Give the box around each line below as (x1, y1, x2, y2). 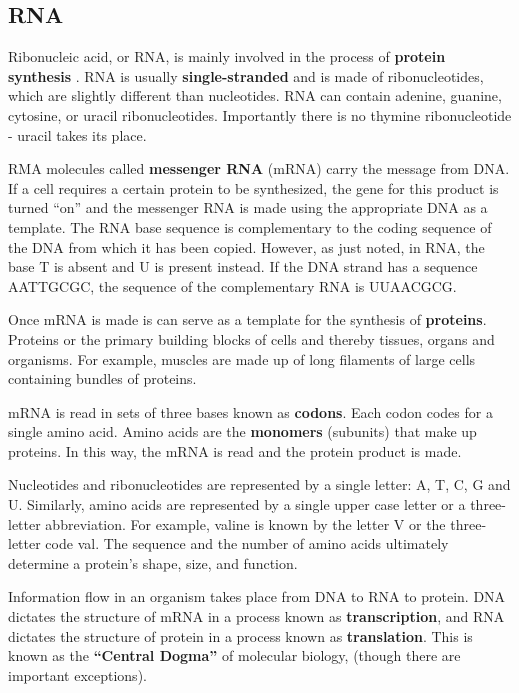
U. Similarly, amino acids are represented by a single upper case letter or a (8, 494, 466, 515)
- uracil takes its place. (8, 124, 147, 145)
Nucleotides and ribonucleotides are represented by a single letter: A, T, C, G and (8, 474, 511, 495)
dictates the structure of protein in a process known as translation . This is (8, 625, 473, 646)
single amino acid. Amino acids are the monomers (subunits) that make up (8, 421, 477, 442)
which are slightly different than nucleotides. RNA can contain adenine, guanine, (8, 85, 502, 106)
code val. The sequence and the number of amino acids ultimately (45, 533, 449, 554)
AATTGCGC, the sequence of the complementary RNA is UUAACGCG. (8, 275, 457, 296)
